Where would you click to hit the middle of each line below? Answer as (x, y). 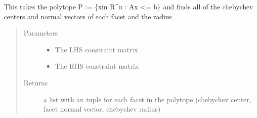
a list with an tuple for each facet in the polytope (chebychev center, (147, 99)
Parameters (41, 33)
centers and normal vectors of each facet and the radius (88, 16)
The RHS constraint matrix (97, 66)
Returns (36, 82)
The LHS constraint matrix (96, 49)
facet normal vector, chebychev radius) (102, 109)
